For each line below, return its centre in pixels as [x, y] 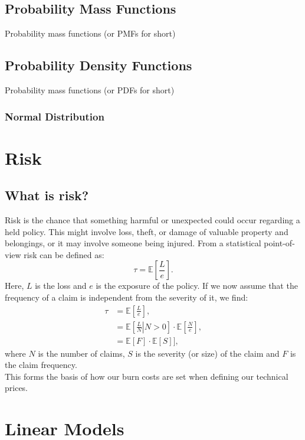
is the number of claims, [81, 353]
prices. [17, 388]
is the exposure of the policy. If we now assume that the [197, 286]
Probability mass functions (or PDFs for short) [90, 90]
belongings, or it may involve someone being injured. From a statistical [133, 243]
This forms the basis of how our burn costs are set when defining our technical [147, 376]
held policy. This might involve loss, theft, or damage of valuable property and [147, 231]
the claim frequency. [41, 365]
